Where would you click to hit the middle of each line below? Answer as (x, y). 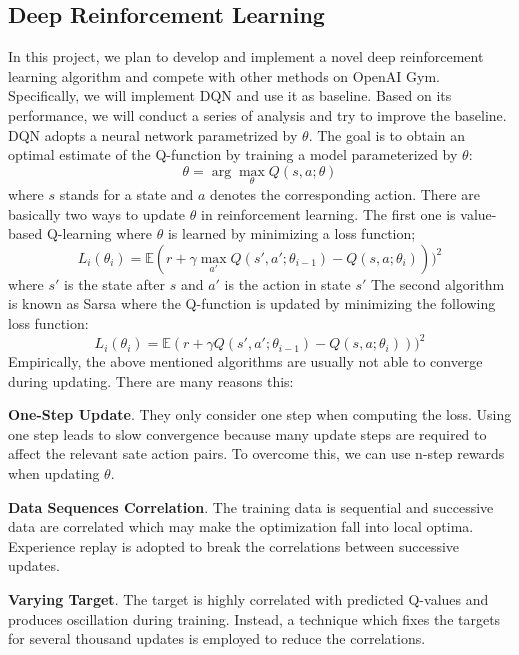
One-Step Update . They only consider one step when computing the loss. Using (260, 414)
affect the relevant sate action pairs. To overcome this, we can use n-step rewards (256, 453)
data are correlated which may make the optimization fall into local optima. (241, 526)
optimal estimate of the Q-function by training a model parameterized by (233, 154)
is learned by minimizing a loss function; (291, 233)
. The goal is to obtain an (387, 134)
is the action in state (287, 283)
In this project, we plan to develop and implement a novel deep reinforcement (246, 56)
